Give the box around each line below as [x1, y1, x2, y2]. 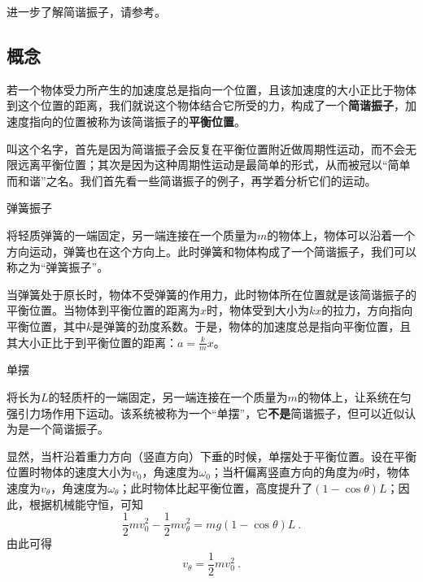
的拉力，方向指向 [321, 302, 413, 319]
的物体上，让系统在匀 [297, 388, 412, 405]
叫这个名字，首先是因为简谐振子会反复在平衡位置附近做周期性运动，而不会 [7, 140, 405, 157]
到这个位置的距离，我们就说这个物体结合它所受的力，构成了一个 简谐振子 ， [7, 97, 405, 114]
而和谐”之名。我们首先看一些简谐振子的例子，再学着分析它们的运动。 [7, 172, 377, 189]
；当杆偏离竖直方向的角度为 [210, 463, 359, 480]
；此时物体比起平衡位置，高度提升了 [119, 479, 313, 496]
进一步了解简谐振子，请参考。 [7, 3, 166, 20]
